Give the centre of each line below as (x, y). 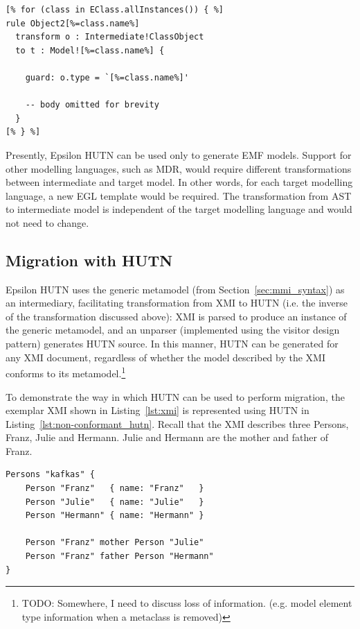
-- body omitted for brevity (92, 105)
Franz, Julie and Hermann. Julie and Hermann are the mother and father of (167, 437)
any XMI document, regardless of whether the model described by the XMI (165, 357)
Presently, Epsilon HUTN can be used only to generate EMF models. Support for (179, 154)
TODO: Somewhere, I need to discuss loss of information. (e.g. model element (187, 603)
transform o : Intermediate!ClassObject (110, 37)
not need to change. (47, 222)
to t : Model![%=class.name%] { (90, 50)
